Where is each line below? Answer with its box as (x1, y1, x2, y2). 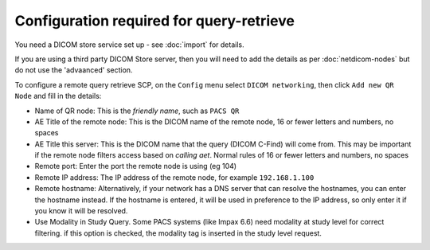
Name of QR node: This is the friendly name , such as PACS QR (34, 106, 240, 115)
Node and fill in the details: (14, 92, 102, 101)
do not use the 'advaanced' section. (14, 65, 133, 75)
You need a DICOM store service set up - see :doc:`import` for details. (14, 40, 244, 49)
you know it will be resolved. (34, 206, 128, 216)
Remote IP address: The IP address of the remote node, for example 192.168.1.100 (34, 172, 315, 182)
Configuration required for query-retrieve (14, 12, 295, 29)
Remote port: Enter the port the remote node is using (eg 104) (34, 162, 237, 171)
